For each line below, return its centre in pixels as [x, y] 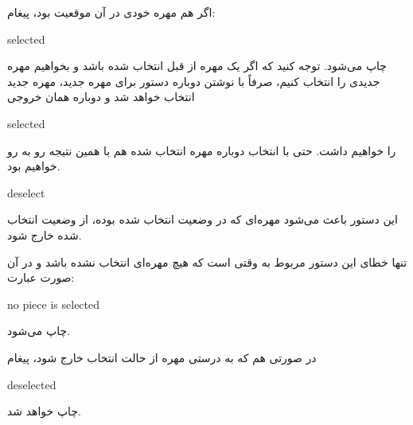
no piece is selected [54, 304]
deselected [32, 384]
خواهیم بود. [34, 166]
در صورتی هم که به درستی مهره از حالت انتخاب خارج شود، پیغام [162, 357]
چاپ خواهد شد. [44, 411]
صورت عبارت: [41, 277]
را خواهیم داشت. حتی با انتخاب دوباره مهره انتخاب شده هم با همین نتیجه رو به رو [202, 150]
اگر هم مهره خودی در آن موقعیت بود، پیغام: [111, 12]
